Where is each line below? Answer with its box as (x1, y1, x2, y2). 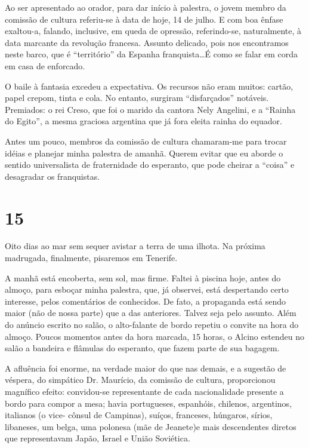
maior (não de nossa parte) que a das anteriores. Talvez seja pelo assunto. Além (5, 306, 296, 319)
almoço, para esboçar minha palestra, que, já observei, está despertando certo (5, 283, 289, 296)
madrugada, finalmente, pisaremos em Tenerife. (5, 251, 178, 264)
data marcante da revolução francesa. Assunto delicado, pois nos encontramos (5, 36, 289, 48)
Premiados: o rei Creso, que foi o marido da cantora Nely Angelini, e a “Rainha (5, 103, 296, 115)
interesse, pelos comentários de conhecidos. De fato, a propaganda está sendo (5, 294, 286, 307)
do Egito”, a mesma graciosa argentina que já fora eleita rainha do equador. (5, 115, 282, 127)
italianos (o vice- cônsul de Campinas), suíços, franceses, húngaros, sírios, (5, 409, 273, 421)
